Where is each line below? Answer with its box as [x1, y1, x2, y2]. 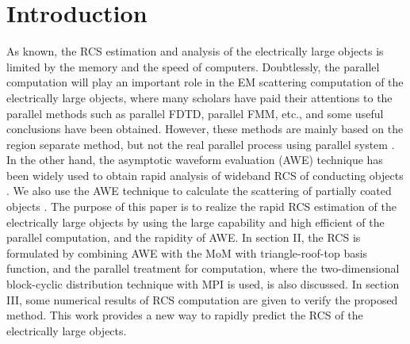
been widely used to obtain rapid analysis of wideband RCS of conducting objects [6, 166, 404, 183]
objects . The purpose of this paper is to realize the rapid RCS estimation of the [6, 198, 397, 215]
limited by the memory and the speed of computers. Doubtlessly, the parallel [6, 58, 380, 75]
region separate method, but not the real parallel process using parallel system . [6, 136, 395, 152]
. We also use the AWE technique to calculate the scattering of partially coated [6, 182, 392, 199]
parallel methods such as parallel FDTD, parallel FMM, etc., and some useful [6, 105, 384, 121]
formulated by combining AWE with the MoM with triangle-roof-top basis [6, 244, 368, 261]
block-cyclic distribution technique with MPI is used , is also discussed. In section [6, 276, 400, 292]
